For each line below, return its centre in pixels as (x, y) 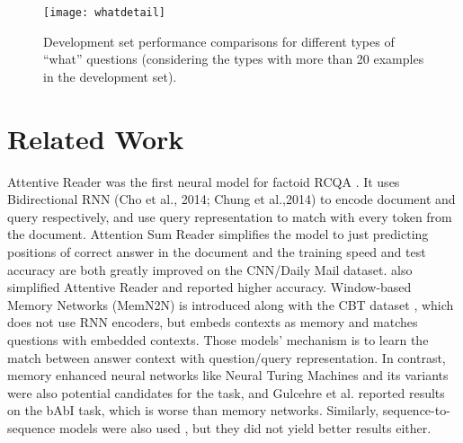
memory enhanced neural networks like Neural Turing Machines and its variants (228, 375)
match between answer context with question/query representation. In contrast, (227, 357)
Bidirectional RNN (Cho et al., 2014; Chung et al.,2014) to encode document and (231, 199)
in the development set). (110, 76)
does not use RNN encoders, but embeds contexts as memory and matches (213, 322)
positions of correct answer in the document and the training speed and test (217, 251)
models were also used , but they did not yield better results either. (245, 427)
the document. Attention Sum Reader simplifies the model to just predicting (218, 234)
